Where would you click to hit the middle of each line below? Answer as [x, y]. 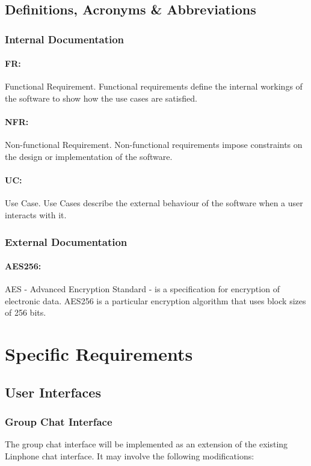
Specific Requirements [99, 354]
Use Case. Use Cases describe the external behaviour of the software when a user [154, 203]
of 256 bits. [26, 312]
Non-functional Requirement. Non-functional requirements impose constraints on [154, 145]
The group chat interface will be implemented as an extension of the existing [146, 444]
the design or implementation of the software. [89, 156]
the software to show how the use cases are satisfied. [101, 98]
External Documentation [66, 241]
